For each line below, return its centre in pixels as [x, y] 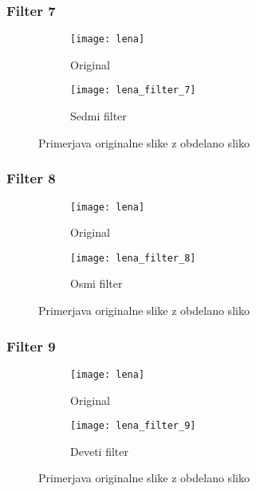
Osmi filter [96, 283]
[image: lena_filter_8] [133, 258]
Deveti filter [99, 451]
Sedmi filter [98, 116]
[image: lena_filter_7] [133, 90]
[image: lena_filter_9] [133, 426]
